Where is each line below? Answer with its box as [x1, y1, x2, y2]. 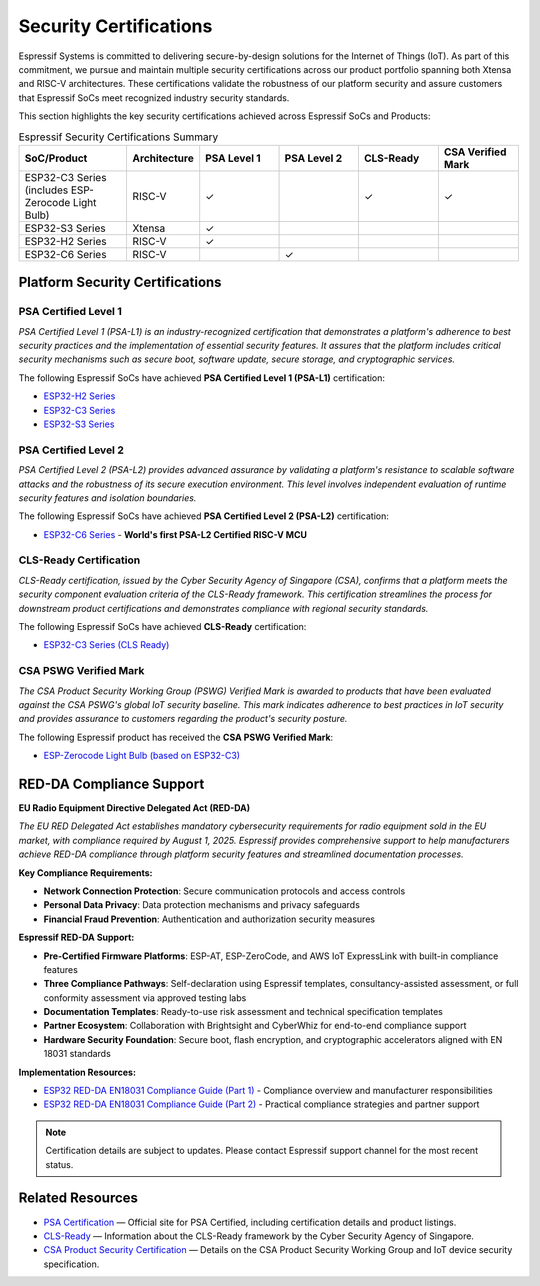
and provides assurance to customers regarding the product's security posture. [18, 713, 348, 725]
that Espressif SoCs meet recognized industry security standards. [18, 91, 290, 104]
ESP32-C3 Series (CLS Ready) [43, 639, 170, 651]
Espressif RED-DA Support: [18, 931, 135, 944]
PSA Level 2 [284, 151, 343, 165]
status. [45, 1158, 74, 1170]
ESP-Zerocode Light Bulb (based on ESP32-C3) [43, 750, 240, 762]
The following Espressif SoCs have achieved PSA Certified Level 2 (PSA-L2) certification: [18, 510, 389, 522]
